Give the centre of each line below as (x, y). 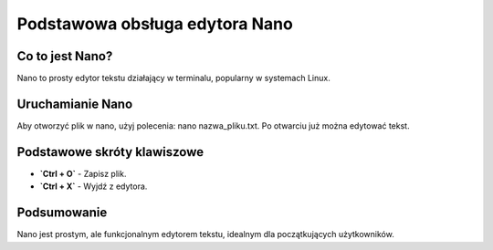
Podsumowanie (62, 213)
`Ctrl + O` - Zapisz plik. (83, 173)
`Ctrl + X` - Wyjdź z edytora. (94, 186)
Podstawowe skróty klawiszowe (110, 152)
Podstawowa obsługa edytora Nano (155, 24)
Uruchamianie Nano (75, 104)
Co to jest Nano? (65, 56)
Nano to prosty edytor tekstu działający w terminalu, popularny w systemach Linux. (173, 78)
